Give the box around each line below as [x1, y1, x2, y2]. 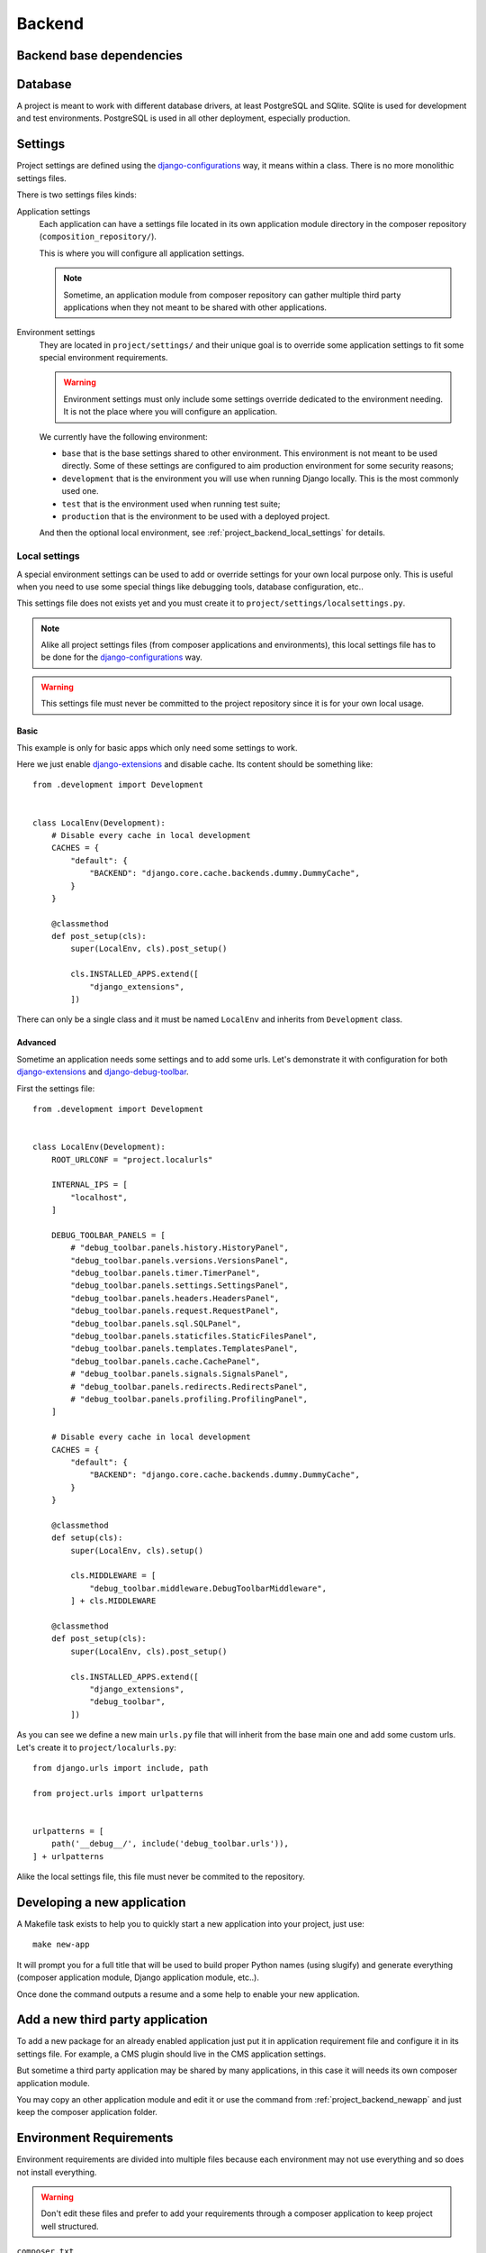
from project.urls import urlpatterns [32, 1788, 204, 1798]
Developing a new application [16, 1894, 186, 1910]
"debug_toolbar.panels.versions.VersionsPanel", [70, 1255, 290, 1265]
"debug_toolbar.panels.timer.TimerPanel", [70, 1268, 261, 1279]
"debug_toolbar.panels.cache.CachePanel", [70, 1356, 261, 1366]
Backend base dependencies [16, 48, 184, 63]
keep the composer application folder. [16, 2107, 157, 2118]
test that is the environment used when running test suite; [61, 498, 281, 509]
